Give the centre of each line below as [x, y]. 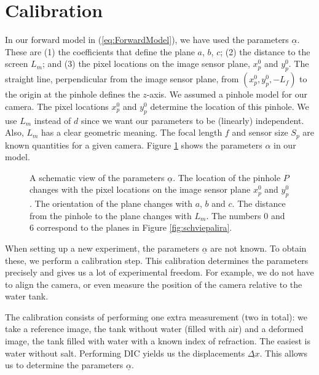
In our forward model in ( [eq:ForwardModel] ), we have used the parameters [147, 40]
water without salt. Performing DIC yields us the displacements [125, 353]
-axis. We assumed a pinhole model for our [227, 94]
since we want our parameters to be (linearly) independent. [192, 120]
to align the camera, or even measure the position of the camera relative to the [154, 284]
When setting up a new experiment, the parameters [102, 248]
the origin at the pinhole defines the [73, 94]
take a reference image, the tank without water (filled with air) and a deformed [154, 329]
